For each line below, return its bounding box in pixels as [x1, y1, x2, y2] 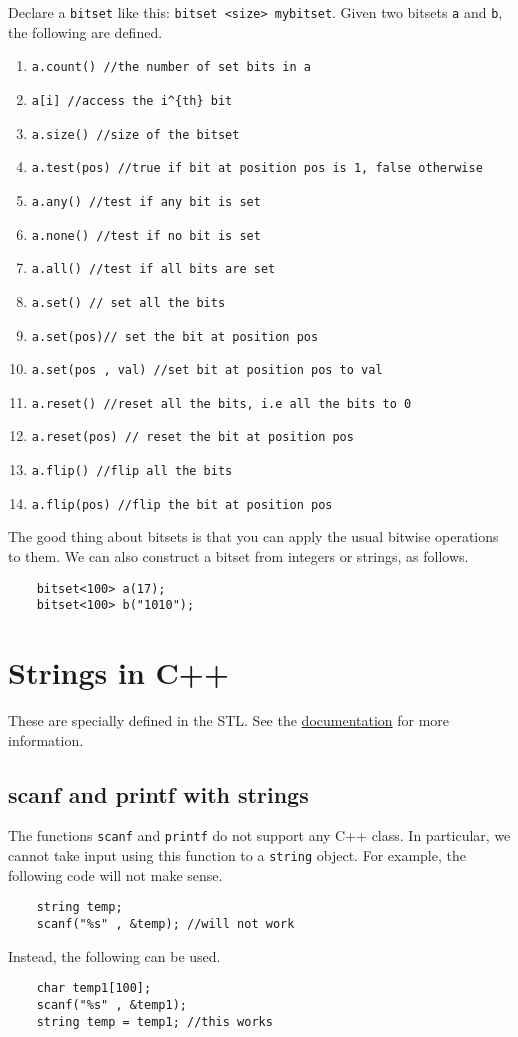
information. [8, 729, 84, 750]
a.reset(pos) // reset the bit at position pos [31, 430, 354, 445]
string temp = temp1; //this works [36, 1014, 273, 1029]
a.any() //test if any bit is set [31, 194, 261, 209]
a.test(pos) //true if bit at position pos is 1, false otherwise [31, 161, 483, 176]
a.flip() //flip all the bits [31, 464, 233, 479]
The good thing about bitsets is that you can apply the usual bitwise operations [8, 526, 499, 547]
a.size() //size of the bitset [31, 127, 240, 142]
